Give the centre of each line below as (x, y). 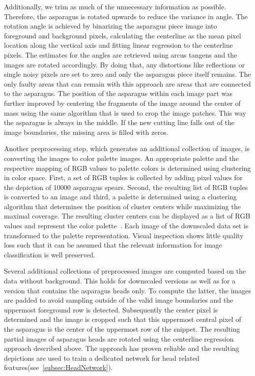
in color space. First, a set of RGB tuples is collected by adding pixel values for (123, 177)
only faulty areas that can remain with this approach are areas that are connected (127, 83)
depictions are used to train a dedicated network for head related (102, 358)
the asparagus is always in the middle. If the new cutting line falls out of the (119, 122)
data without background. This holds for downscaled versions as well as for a (120, 281)
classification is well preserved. (50, 254)
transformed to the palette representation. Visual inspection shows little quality (124, 235)
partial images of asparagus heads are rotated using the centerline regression (119, 338)
